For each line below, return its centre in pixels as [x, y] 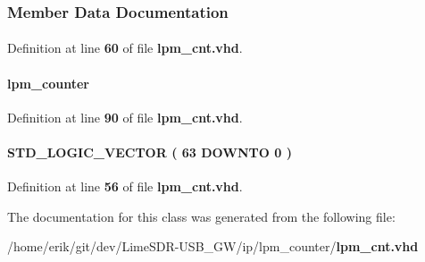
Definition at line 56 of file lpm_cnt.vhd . [125, 186]
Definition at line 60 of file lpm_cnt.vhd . [125, 48]
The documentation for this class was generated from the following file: [201, 216]
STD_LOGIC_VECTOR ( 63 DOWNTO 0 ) [150, 152]
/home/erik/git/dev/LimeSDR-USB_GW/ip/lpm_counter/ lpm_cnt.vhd [213, 246]
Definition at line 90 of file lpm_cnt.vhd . [125, 117]
